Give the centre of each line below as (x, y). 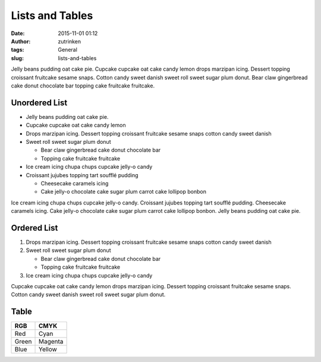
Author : (21, 41)
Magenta (51, 342)
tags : (18, 50)
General (67, 50)
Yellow (48, 350)
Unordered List (39, 103)
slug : (17, 58)
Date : (18, 33)
